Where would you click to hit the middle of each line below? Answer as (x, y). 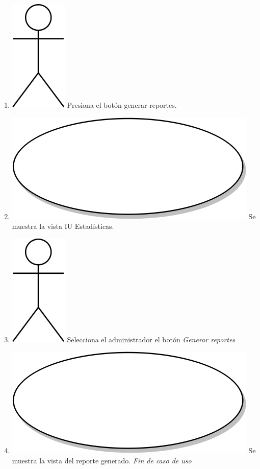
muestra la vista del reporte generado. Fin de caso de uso (102, 460)
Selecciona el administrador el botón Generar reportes (151, 339)
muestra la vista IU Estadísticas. (63, 226)
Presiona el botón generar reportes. (122, 105)
